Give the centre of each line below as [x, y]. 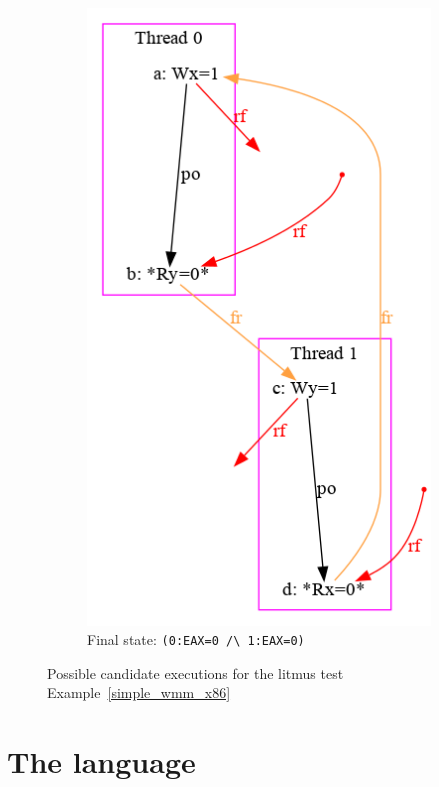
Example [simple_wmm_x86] [139, 692]
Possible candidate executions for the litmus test [195, 672]
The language [101, 761]
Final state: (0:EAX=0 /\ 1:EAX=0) [196, 639]
